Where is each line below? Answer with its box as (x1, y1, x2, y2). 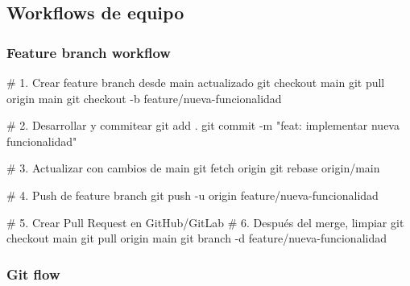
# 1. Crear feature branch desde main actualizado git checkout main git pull (6, 74, 385, 90)
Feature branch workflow (6, 42, 171, 62)
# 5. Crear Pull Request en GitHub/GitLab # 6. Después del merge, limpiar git (6, 213, 404, 230)
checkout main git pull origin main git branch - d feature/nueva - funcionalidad (6, 230, 387, 247)
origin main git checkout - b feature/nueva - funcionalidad (6, 89, 282, 106)
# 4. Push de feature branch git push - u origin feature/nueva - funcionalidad (6, 186, 379, 203)
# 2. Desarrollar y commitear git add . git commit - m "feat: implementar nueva (6, 117, 400, 134)
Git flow (6, 263, 60, 284)
